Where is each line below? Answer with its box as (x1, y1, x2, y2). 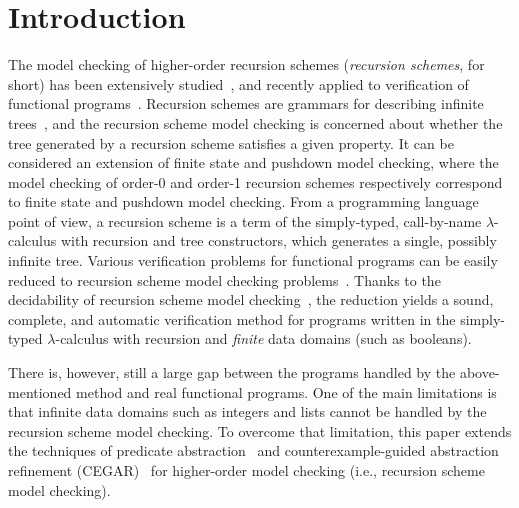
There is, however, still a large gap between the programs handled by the (8, 362, 456, 383)
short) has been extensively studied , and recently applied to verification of (8, 73, 469, 94)
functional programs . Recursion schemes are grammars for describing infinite (8, 93, 484, 114)
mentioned (8, 381, 72, 402)
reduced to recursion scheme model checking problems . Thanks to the (8, 269, 441, 290)
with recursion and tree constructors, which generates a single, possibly (60, 230, 497, 251)
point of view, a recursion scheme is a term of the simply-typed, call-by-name (8, 210, 482, 231)
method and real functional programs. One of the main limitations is (76, 381, 497, 402)
